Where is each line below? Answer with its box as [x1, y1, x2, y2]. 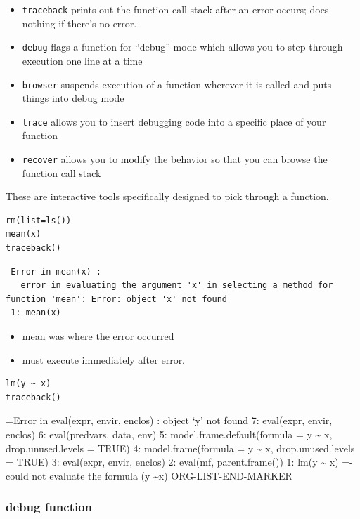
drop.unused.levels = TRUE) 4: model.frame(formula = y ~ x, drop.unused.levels [6, 440, 355, 455]
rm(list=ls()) [6, 215, 72, 225]
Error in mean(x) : [11, 266, 102, 277]
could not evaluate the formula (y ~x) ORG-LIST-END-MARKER [6, 468, 292, 482]
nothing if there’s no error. [22, 15, 137, 30]
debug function [6, 498, 93, 515]
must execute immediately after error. [22, 352, 186, 367]
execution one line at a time [22, 53, 143, 67]
